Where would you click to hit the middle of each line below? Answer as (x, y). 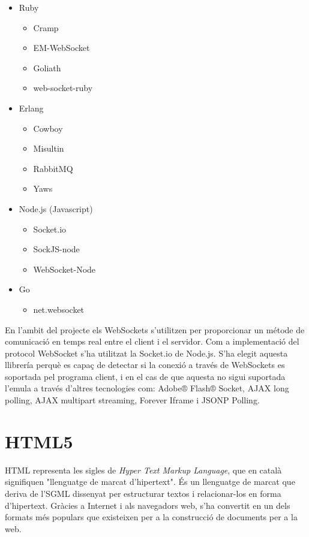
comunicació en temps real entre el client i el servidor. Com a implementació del (152, 341)
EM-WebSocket (61, 48)
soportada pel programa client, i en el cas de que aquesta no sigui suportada (145, 376)
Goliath (47, 67)
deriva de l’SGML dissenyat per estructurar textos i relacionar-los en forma (143, 493)
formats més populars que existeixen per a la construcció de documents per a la (151, 517)
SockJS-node (56, 249)
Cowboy (48, 128)
